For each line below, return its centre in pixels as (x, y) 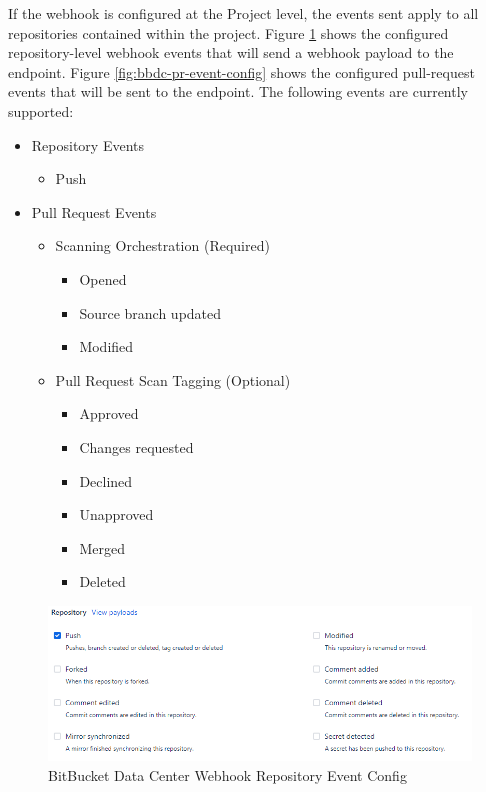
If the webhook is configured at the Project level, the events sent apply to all (243, 13)
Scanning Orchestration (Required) (162, 245)
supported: (41, 110)
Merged (102, 547)
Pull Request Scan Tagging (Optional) (173, 379)
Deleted (102, 581)
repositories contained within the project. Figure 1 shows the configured (228, 32)
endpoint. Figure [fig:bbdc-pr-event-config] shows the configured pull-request (241, 71)
